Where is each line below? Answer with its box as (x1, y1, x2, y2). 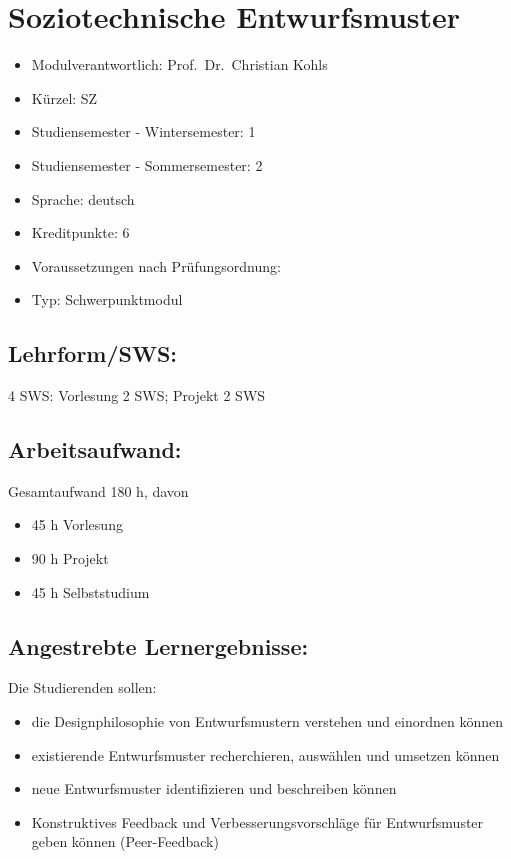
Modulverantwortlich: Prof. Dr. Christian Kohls (31, 54, 328, 75)
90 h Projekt (31, 548, 109, 569)
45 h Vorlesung (31, 514, 123, 535)
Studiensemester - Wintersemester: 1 (31, 121, 256, 142)
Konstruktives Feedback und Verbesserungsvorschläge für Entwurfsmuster (31, 811, 484, 832)
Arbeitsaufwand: (8, 434, 182, 465)
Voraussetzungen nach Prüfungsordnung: (31, 255, 281, 276)
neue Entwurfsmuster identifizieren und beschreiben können (31, 778, 397, 799)
